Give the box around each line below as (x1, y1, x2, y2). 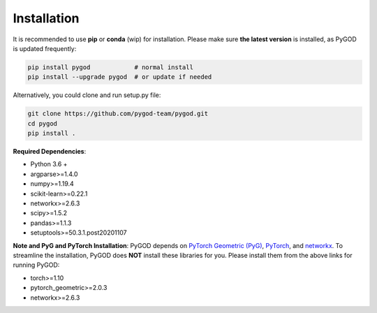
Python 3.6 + (30, 160, 68, 168)
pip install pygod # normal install (27, 63, 193, 71)
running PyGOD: (13, 261, 60, 269)
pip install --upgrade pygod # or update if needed (27, 73, 212, 81)
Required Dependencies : (13, 147, 87, 156)
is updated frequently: (13, 44, 77, 52)
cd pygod (27, 119, 58, 127)
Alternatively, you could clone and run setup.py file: (13, 91, 161, 99)
